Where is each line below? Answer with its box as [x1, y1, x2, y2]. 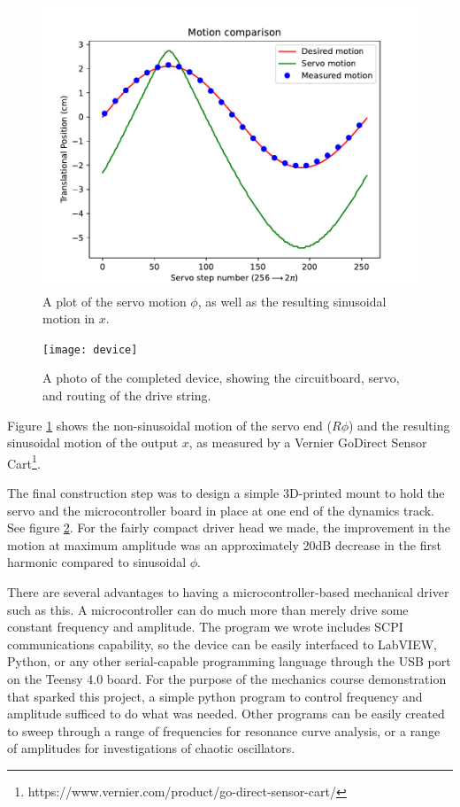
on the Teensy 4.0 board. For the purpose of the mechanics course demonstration [7, 670, 447, 687]
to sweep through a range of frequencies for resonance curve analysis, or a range [7, 721, 441, 740]
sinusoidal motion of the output [7, 433, 179, 452]
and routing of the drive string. [42, 386, 211, 405]
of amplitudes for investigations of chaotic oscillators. [7, 739, 295, 757]
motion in [42, 309, 96, 328]
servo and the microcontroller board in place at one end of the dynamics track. [7, 500, 434, 519]
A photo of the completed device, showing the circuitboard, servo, [42, 369, 400, 387]
